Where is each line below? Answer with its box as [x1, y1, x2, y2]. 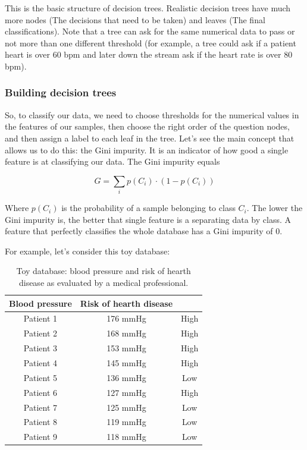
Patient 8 [23, 416, 58, 428]
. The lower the [246, 202, 303, 214]
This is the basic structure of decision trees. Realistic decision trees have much [5, 2, 291, 14]
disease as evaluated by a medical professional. [18, 276, 189, 289]
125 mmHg [106, 401, 146, 413]
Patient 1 [23, 312, 58, 325]
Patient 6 [23, 386, 58, 398]
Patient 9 [23, 430, 58, 443]
